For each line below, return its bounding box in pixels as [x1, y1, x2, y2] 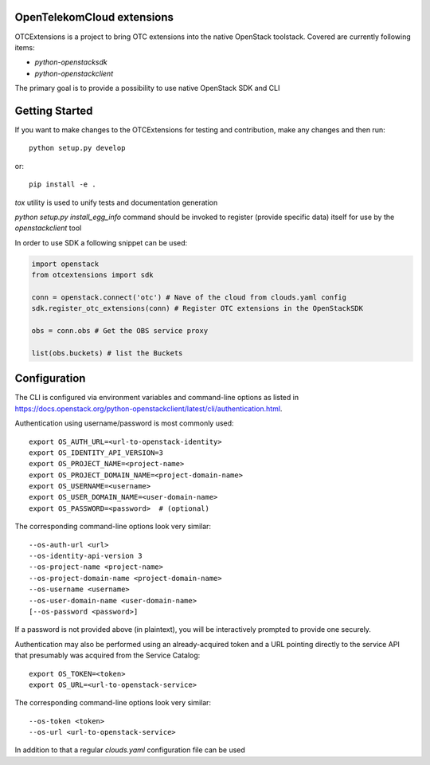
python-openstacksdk [34, 57, 107, 67]
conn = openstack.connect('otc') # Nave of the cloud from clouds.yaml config [31, 292, 346, 302]
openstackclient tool [14, 223, 82, 233]
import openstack [31, 259, 100, 269]
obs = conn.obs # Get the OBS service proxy [31, 327, 209, 335]
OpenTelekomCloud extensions [14, 10, 174, 24]
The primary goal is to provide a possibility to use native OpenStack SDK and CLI [14, 84, 280, 93]
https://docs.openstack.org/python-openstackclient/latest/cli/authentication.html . [14, 403, 283, 414]
